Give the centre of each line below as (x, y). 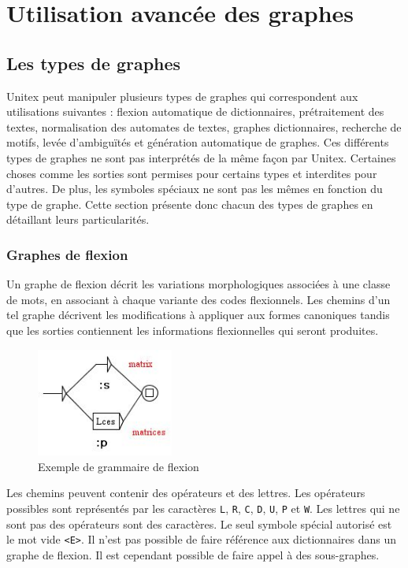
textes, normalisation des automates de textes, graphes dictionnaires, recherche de (204, 126)
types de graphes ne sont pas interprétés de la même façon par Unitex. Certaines (201, 157)
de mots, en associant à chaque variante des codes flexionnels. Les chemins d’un (198, 299)
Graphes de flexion (67, 254)
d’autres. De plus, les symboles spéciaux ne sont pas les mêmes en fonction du (195, 189)
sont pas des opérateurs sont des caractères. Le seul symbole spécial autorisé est (199, 523)
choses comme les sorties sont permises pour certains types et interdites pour (192, 173)
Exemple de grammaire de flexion (119, 466)
